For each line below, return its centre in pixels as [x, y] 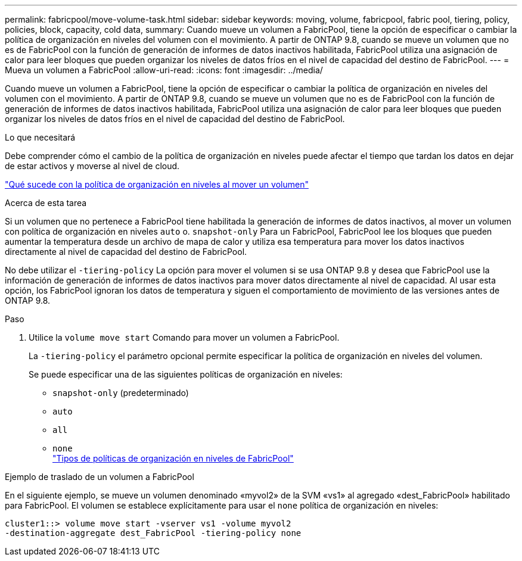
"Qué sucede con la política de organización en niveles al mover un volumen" [157, 184]
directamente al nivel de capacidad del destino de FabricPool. [126, 252]
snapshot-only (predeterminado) [121, 393]
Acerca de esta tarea [46, 203]
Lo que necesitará [40, 137]
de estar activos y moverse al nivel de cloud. [92, 166]
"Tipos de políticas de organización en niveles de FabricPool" [173, 458]
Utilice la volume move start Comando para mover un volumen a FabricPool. [184, 337]
